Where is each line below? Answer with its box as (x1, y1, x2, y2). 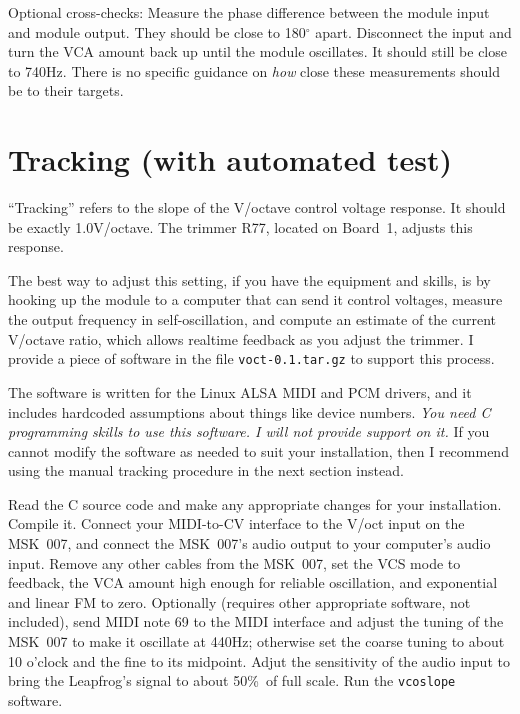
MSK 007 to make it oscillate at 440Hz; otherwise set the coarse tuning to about (8, 631, 505, 652)
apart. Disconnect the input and (315, 21, 512, 42)
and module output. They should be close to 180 (8, 21, 306, 42)
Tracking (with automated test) (8, 139, 453, 180)
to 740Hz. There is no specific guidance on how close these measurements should (8, 60, 500, 81)
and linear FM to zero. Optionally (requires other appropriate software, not (8, 591, 471, 612)
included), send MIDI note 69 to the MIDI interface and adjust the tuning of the (8, 611, 504, 632)
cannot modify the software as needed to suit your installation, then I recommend (8, 440, 509, 461)
